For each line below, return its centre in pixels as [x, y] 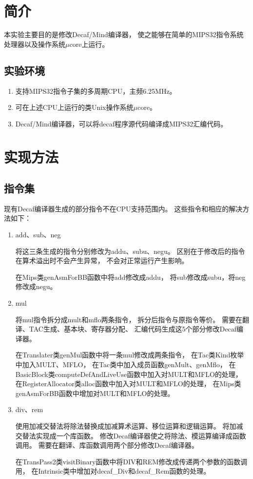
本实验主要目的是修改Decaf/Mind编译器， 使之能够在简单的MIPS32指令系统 [124, 34]
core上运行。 [89, 44]
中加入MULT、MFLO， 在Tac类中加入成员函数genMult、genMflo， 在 [126, 364]
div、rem [29, 409]
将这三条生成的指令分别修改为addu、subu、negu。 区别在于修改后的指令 [130, 251]
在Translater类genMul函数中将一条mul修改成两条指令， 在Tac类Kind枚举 [130, 355]
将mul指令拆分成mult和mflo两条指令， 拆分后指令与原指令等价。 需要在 [129, 319]
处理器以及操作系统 [35, 44]
